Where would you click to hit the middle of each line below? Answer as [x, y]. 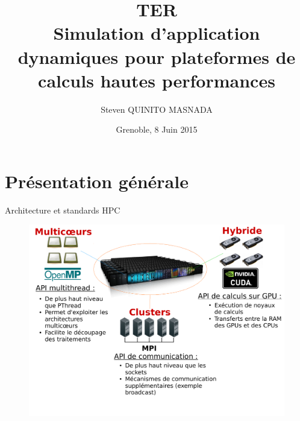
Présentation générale [97, 181]
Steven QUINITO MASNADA [157, 109]
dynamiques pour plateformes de [157, 56]
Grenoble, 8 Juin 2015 [157, 129]
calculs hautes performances [157, 80]
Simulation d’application [157, 33]
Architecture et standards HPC [63, 210]
